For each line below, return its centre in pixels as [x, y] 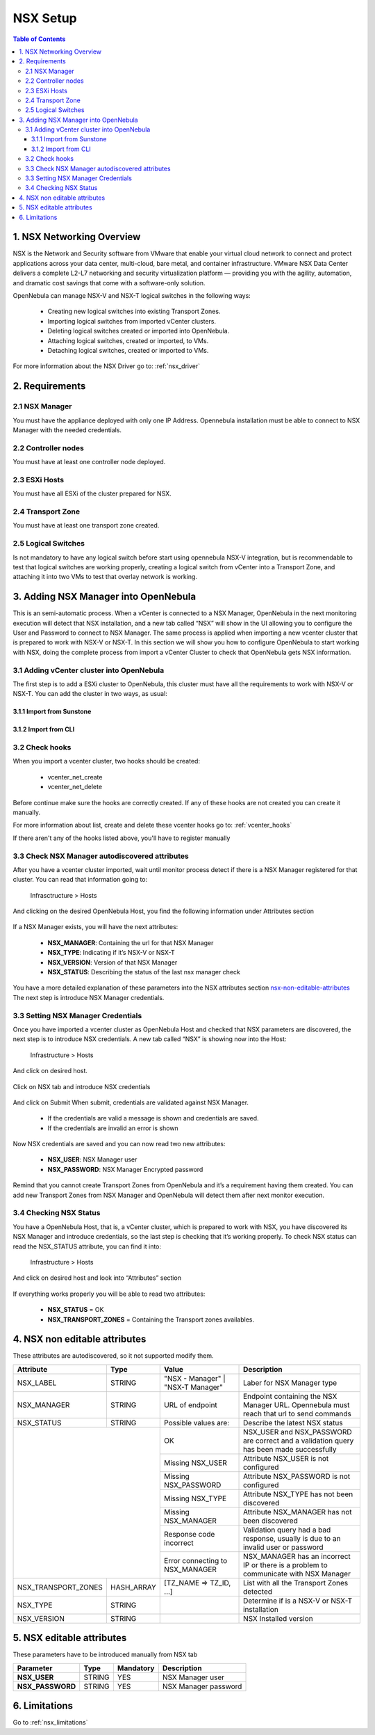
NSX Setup [45, 18]
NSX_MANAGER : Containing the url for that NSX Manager [131, 942]
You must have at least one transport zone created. [86, 525]
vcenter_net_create [75, 777]
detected [258, 1592]
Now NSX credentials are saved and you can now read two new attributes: [119, 1144]
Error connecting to [196, 1560]
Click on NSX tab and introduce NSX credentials [82, 1086]
